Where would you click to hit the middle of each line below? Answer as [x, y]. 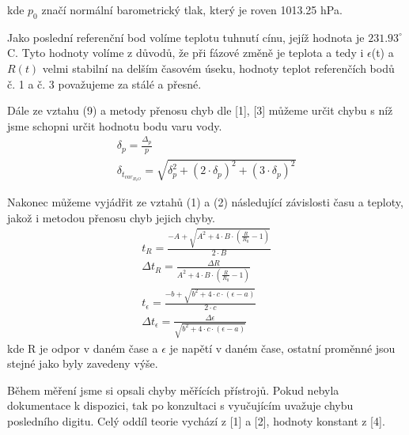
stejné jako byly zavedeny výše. [83, 363]
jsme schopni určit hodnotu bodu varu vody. [115, 125]
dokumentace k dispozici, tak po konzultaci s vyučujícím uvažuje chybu [180, 405]
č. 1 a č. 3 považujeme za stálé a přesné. [104, 83]
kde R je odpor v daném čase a [83, 348]
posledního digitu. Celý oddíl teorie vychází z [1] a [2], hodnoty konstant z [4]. [196, 420]
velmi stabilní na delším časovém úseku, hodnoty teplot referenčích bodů [218, 68]
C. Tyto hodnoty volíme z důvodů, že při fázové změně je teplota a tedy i [186, 53]
